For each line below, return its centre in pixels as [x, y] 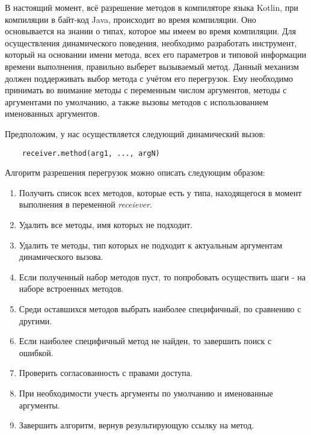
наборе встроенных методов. [71, 288]
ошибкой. [36, 352]
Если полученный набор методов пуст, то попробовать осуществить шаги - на [162, 276]
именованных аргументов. [52, 113]
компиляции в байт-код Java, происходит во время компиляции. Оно [131, 19]
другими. [35, 320]
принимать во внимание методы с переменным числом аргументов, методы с [146, 90]
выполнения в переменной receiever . [85, 204]
